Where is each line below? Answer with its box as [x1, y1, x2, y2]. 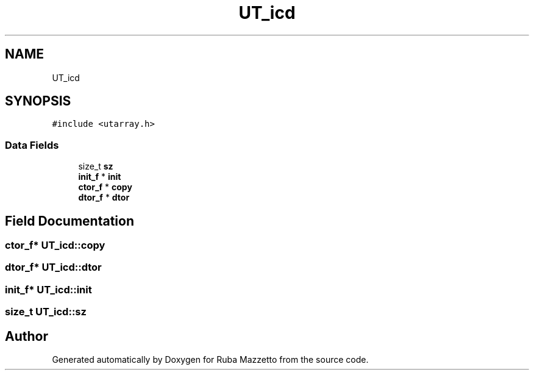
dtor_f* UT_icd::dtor [5, 261, 102, 274]
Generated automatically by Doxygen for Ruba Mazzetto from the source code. [52, 354, 369, 365]
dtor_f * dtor [78, 192, 130, 203]
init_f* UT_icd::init [5, 283, 92, 296]
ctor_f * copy [78, 182, 132, 193]
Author [5, 328, 48, 344]
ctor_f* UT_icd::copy [5, 239, 105, 252]
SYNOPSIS [5, 93, 71, 109]
